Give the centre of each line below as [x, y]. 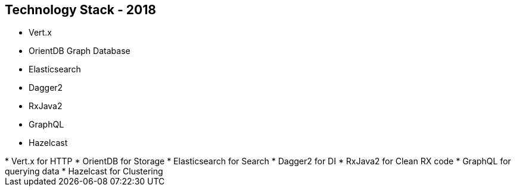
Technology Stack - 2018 [80, 10]
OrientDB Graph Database [80, 51]
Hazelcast [48, 143]
